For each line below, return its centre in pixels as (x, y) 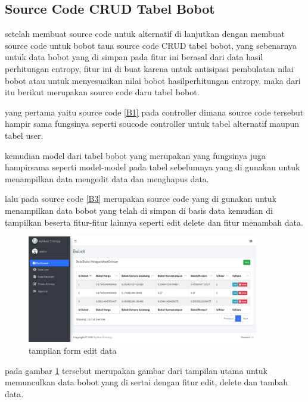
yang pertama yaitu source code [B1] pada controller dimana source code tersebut (154, 112)
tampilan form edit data (73, 350)
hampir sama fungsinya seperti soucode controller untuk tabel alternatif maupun (152, 124)
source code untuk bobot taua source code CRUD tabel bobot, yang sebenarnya (151, 45)
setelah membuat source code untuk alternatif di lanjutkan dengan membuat (145, 34)
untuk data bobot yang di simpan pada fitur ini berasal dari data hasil (134, 57)
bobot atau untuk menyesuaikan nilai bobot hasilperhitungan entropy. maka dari (153, 80)
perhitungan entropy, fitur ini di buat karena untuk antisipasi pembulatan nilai (149, 68)
